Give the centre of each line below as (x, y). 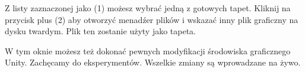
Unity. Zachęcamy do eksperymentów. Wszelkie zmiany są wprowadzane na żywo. (153, 62)
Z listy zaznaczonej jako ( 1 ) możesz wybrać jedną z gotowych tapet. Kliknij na (148, 8)
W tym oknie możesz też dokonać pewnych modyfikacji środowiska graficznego (148, 50)
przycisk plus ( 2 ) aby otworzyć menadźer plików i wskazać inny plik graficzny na (152, 19)
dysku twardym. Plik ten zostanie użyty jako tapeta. (101, 31)
